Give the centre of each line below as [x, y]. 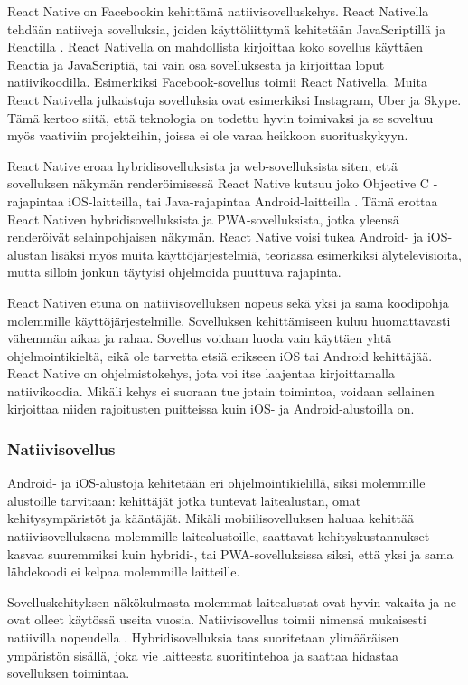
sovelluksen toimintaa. [69, 673]
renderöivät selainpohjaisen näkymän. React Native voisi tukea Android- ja [215, 237]
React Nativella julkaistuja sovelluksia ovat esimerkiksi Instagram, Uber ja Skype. [234, 99]
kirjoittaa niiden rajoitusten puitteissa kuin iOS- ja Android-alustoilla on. [211, 409]
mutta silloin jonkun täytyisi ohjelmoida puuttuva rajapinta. [174, 272]
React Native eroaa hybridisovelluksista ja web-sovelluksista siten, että [203, 165]
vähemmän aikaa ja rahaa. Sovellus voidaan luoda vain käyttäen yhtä [200, 338]
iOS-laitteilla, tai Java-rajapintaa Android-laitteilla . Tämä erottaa [253, 200]
